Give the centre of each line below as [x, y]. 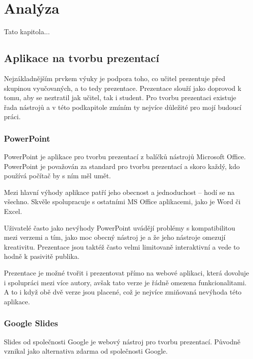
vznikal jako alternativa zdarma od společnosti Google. [86, 351]
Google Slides [31, 323]
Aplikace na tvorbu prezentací [82, 58]
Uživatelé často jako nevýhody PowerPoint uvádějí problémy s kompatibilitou [120, 227]
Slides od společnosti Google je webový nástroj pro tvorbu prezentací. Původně [122, 341]
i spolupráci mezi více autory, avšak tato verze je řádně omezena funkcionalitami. [125, 282]
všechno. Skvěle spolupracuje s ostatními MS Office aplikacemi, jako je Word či [122, 201]
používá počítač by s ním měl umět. [58, 176]
